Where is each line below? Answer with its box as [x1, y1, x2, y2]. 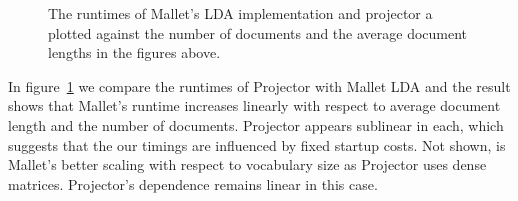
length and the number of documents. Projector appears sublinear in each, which [8, 114, 504, 135]
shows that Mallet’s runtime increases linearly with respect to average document [8, 95, 501, 116]
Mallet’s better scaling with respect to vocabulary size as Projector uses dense [8, 154, 487, 175]
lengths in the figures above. [48, 42, 221, 63]
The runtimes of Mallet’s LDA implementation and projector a [48, 3, 433, 23]
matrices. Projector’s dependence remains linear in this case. [8, 173, 378, 194]
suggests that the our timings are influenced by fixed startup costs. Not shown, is [8, 134, 506, 155]
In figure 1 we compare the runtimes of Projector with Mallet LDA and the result [8, 75, 511, 96]
